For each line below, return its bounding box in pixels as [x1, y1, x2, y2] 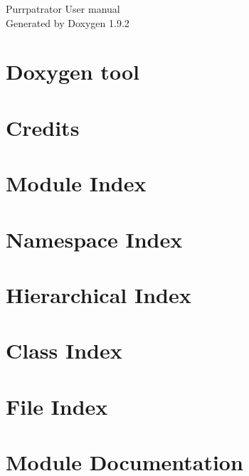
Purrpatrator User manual [6, 1, 120, 16]
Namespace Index [6, 224, 183, 253]
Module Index [6, 169, 147, 198]
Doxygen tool [6, 57, 139, 86]
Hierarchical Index [6, 280, 191, 309]
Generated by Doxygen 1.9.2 [6, 15, 129, 30]
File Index [6, 391, 108, 421]
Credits [6, 112, 80, 142]
